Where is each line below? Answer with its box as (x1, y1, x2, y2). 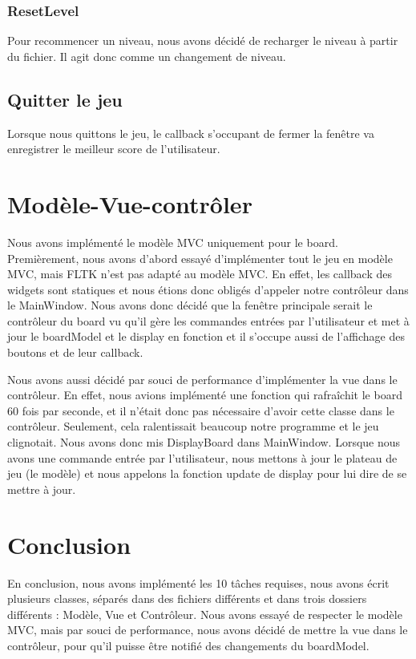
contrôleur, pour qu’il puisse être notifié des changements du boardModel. (7, 637, 370, 653)
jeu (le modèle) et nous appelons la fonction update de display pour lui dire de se (7, 465, 407, 482)
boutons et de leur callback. (7, 344, 143, 361)
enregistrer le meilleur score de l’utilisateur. (7, 140, 220, 157)
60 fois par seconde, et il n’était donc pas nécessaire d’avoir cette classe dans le (7, 402, 394, 418)
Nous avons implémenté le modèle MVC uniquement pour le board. (7, 233, 338, 250)
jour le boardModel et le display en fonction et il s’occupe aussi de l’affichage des (7, 328, 405, 345)
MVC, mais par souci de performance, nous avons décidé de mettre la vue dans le (7, 621, 408, 638)
